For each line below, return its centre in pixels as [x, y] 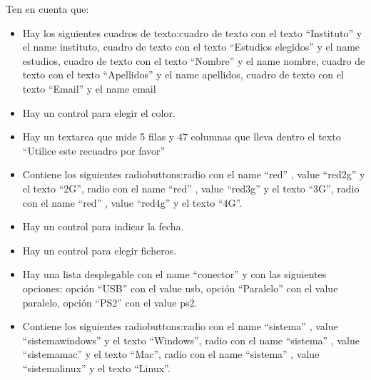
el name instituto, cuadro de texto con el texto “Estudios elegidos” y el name [191, 47]
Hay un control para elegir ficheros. [100, 250]
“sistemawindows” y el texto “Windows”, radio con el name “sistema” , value [191, 340]
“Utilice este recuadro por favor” [94, 150]
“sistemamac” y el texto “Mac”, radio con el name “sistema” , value [171, 354]
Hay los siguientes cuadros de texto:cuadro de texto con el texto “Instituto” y [192, 32]
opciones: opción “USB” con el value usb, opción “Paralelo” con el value [180, 288]
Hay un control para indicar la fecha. [103, 226]
